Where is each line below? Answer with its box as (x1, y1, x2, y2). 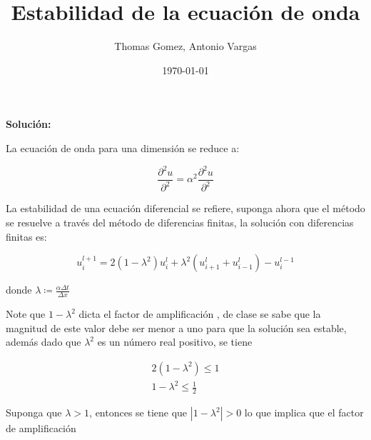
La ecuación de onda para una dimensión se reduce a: (6, 140, 240, 155)
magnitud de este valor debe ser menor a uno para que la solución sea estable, (6, 320, 347, 335)
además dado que (6, 334, 81, 349)
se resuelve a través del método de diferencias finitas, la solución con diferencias (6, 215, 354, 229)
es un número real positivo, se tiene (97, 334, 253, 349)
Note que (6, 306, 46, 321)
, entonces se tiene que (89, 405, 188, 420)
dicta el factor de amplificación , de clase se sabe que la (78, 306, 321, 321)
